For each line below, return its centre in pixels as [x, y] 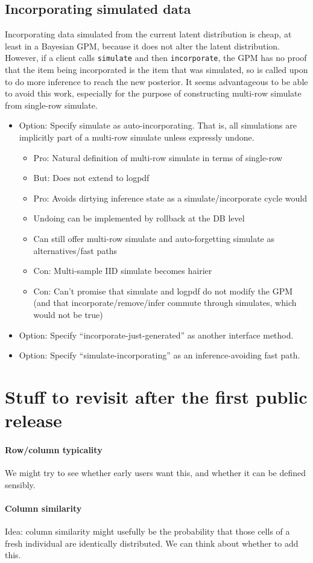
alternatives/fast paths [75, 250]
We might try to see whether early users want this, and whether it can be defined [156, 473]
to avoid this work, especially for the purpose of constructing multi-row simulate [153, 93]
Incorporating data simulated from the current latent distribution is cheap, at [148, 34]
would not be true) [68, 314]
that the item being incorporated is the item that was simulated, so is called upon [156, 70]
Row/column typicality [54, 449]
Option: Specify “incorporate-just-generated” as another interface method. [156, 335]
